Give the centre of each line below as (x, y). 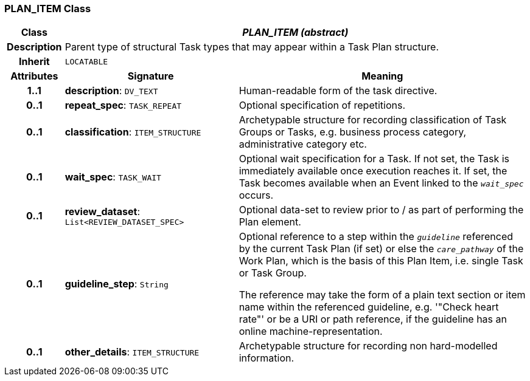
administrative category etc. (303, 144)
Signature (151, 76)
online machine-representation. (311, 331)
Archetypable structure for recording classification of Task (373, 120)
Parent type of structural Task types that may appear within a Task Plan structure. (252, 47)
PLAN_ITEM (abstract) (295, 33)
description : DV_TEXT (111, 91)
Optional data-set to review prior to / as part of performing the (381, 210)
